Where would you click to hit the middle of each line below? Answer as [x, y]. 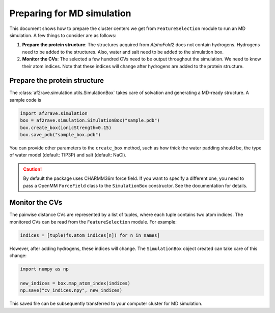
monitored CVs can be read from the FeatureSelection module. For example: [93, 222]
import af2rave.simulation [54, 113]
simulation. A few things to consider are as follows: [63, 35]
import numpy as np [44, 269]
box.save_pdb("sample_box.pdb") [61, 134]
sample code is [25, 100]
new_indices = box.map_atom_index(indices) [75, 283]
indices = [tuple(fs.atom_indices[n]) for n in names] [90, 235]
